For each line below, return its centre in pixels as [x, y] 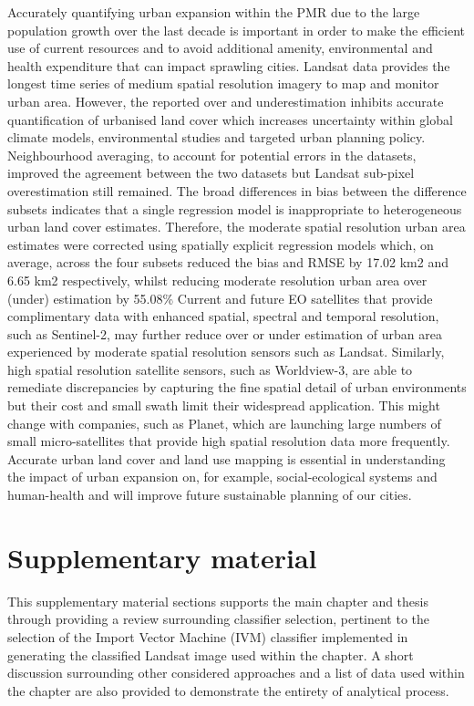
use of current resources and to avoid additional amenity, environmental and [220, 48]
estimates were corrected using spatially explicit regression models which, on [221, 244]
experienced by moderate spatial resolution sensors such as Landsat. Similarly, [226, 352]
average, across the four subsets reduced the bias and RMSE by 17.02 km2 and [228, 262]
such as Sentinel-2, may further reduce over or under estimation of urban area [225, 333]
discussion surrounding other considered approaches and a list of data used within [236, 673]
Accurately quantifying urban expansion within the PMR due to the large [214, 12]
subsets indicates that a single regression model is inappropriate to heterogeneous [235, 208]
